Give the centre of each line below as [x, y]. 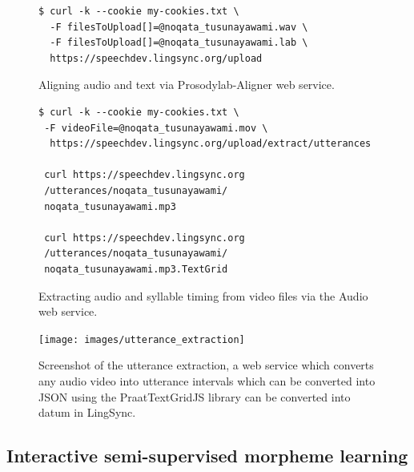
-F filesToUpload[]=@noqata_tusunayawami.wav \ [179, 27]
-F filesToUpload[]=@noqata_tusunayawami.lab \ [179, 43]
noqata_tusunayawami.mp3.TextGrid [136, 269]
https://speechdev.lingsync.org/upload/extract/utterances [211, 144]
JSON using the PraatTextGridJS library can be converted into [195, 396]
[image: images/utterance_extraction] [142, 339]
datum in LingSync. [87, 412]
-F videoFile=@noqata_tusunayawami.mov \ [156, 128]
